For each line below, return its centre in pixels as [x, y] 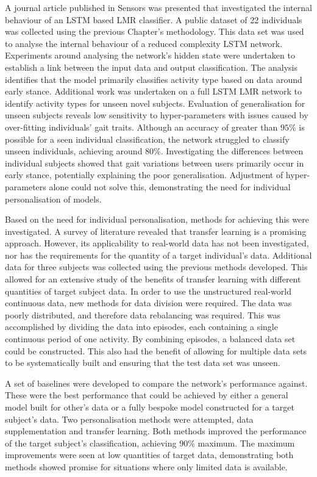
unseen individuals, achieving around [74, 151]
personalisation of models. [53, 199]
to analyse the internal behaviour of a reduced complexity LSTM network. [144, 43]
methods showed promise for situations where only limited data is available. [146, 466]
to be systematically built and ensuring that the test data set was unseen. [143, 363]
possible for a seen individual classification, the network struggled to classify [147, 139]
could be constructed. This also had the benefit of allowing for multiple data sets [156, 350]
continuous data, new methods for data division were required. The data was [148, 303]
